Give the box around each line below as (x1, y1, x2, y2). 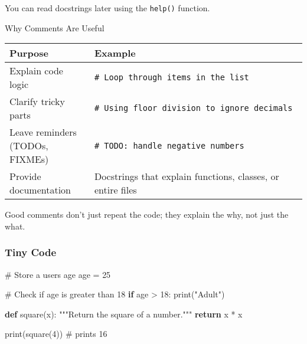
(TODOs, (9, 139, 48, 153)
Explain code (9, 64, 63, 78)
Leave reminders (9, 125, 77, 139)
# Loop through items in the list (94, 73, 249, 83)
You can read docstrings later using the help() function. (5, 2, 210, 14)
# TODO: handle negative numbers (94, 140, 244, 150)
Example (94, 46, 136, 60)
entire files (94, 183, 137, 197)
